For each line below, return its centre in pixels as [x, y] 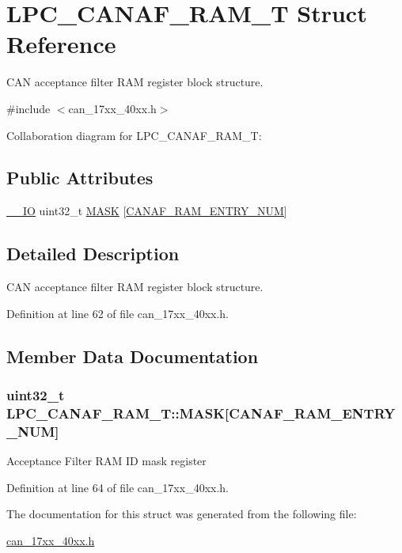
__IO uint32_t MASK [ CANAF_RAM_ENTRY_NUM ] [147, 211]
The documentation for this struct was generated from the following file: [182, 514]
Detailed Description [93, 254]
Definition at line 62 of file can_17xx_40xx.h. [118, 313]
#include [28, 108]
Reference [61, 44]
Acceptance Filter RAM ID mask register [106, 461]
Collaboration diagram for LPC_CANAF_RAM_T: [134, 135]
